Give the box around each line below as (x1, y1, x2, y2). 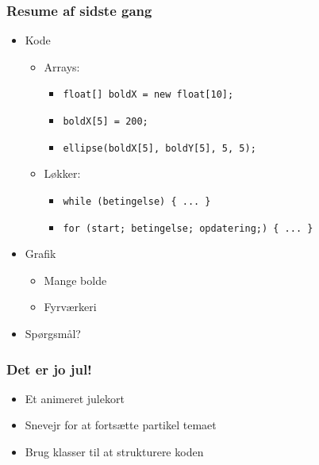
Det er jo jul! (6, 359, 92, 379)
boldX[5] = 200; (63, 116, 148, 128)
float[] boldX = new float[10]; (63, 89, 234, 101)
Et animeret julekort (25, 390, 125, 406)
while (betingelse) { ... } (63, 195, 211, 207)
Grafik (25, 245, 56, 262)
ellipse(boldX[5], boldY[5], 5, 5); (63, 142, 256, 154)
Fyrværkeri (44, 298, 97, 315)
